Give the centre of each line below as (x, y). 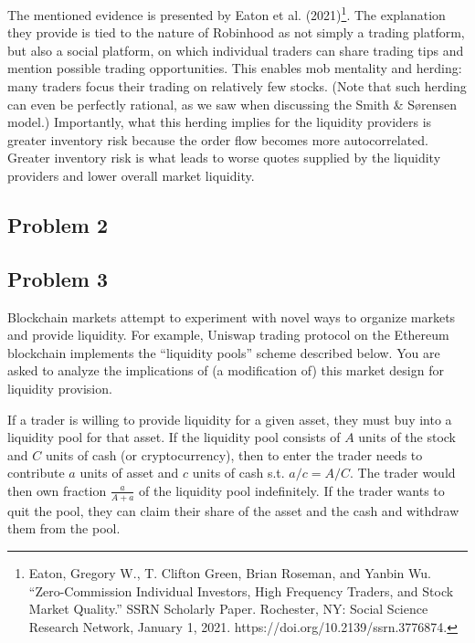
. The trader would (403, 473)
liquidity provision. (60, 388)
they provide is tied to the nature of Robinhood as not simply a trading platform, (236, 32)
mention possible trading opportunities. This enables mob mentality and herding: (235, 68)
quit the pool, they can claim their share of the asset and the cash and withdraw (233, 510)
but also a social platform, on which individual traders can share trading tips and (236, 50)
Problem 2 (58, 224)
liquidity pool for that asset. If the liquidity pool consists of (174, 437)
